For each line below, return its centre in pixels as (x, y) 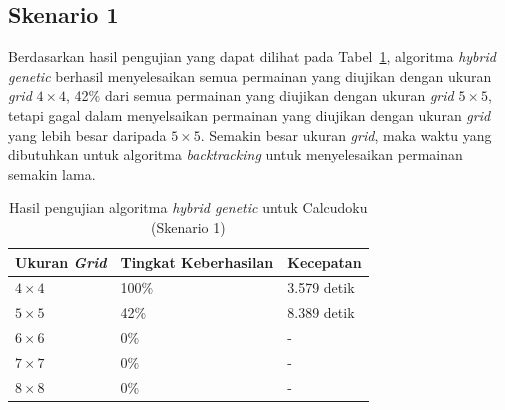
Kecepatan (324, 261)
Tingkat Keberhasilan (197, 261)
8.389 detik (321, 312)
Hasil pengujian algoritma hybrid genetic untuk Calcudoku (188, 207)
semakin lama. (52, 173)
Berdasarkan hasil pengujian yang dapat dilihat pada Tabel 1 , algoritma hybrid (252, 56)
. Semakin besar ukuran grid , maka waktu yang (346, 134)
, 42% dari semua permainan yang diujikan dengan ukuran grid (260, 95)
